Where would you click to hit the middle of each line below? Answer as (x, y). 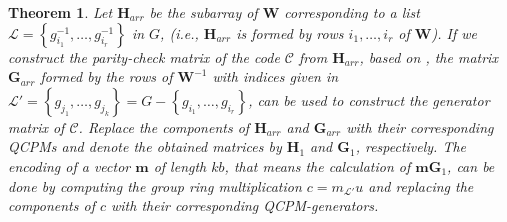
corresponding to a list (352, 12)
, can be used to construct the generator (369, 99)
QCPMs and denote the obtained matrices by (145, 146)
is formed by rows (290, 32)
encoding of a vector (69, 165)
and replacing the (421, 185)
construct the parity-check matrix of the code (144, 56)
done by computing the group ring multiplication (155, 185)
